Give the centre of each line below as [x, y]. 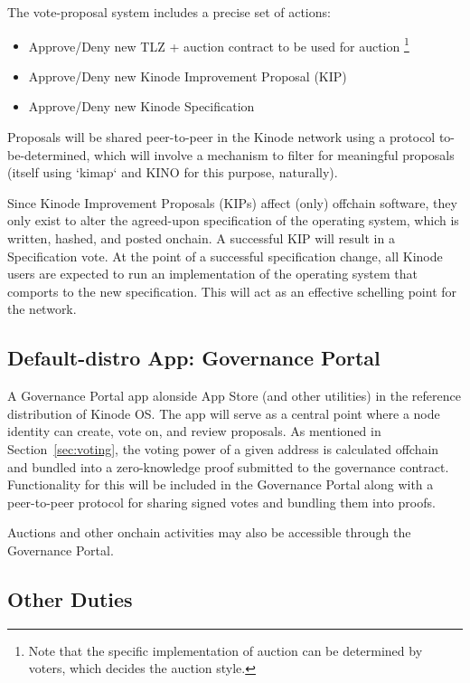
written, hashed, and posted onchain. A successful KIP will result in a [201, 238]
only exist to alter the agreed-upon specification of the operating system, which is [233, 220]
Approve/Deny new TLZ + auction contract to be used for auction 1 [219, 44]
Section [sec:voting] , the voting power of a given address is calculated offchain [223, 448]
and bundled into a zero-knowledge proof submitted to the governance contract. [228, 466]
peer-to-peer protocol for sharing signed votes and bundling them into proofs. [221, 502]
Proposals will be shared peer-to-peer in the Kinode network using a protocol [221, 137]
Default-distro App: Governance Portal [194, 358]
